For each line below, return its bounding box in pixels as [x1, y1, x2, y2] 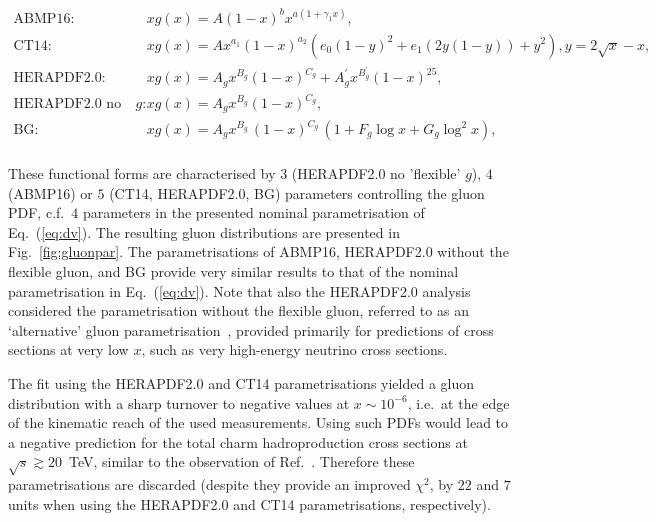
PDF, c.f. [8, 202, 65, 223]
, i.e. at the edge [407, 392, 510, 413]
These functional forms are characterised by [8, 163, 276, 184]
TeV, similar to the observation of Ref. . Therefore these [68, 451, 415, 472]
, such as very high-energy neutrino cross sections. [141, 339, 448, 360]
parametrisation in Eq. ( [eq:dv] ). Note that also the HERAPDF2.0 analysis [8, 280, 471, 301]
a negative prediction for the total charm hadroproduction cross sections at [8, 431, 468, 452]
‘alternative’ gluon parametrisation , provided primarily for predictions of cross [8, 319, 494, 340]
